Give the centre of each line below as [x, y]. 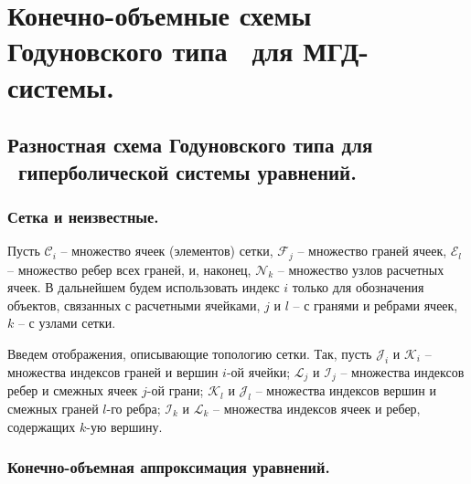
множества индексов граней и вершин [113, 371]
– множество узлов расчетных [361, 269]
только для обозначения [358, 287]
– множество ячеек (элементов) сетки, [167, 251]
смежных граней [53, 409]
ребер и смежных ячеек [73, 390]
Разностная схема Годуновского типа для [190, 145]
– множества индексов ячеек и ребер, [317, 409]
